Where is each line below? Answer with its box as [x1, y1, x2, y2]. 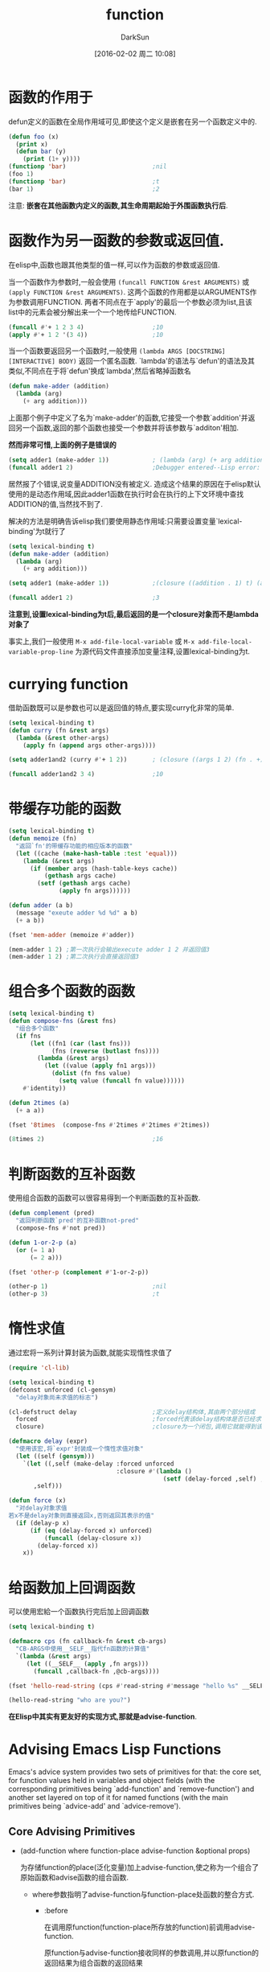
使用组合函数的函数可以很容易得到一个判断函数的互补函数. [8, 1193, 201, 1203]
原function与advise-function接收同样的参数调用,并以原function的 [43, 1948, 260, 1958]
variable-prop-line [8, 648, 74, 656]
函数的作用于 [8, 88, 94, 106]
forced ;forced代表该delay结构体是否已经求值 [15, 1415, 268, 1424]
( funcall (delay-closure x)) [43, 1534, 142, 1542]
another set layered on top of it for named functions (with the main [8, 1793, 229, 1802]
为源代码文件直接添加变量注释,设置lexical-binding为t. [75, 647, 251, 656]
